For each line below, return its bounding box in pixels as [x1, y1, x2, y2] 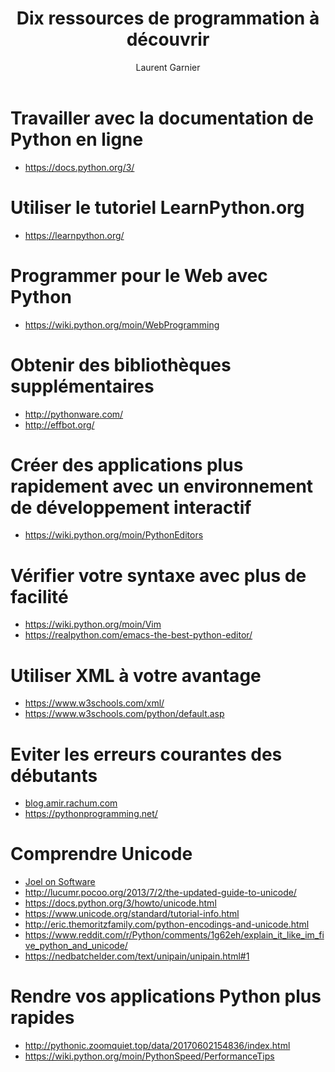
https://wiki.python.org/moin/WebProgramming [24, 318, 220, 331]
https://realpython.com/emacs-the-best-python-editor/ [24, 629, 253, 641]
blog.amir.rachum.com [24, 797, 118, 809]
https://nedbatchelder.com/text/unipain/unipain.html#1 [24, 950, 250, 962]
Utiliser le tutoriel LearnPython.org [10, 196, 305, 219]
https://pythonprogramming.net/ [24, 808, 158, 820]
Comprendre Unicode [10, 843, 193, 866]
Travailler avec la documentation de [10, 107, 314, 129]
